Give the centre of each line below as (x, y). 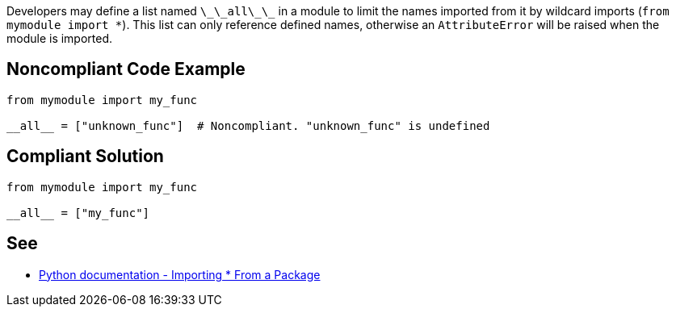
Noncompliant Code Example (126, 69)
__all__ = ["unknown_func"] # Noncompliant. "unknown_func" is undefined (248, 125)
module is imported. (60, 38)
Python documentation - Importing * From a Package (180, 274)
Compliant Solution (85, 156)
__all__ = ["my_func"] (78, 213)
